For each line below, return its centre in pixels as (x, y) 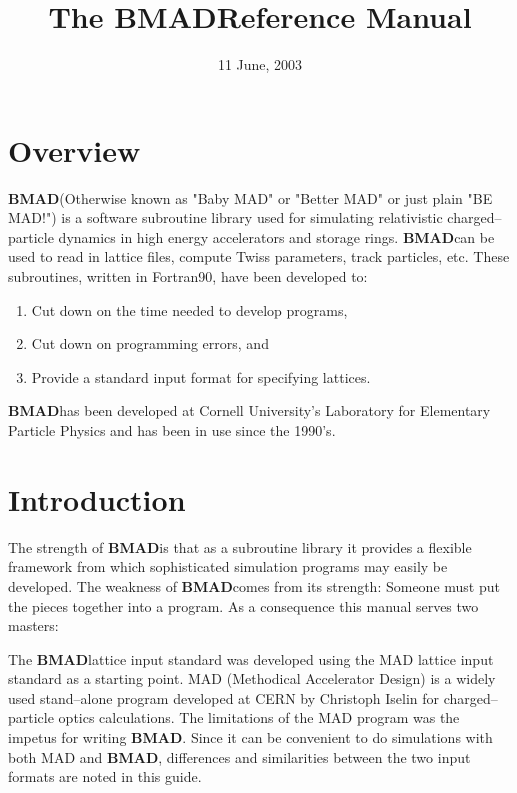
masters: (33, 625)
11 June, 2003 (260, 64)
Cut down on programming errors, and (150, 343)
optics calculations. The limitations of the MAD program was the (259, 717)
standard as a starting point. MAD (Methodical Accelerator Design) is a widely (252, 678)
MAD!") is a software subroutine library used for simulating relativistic (225, 217)
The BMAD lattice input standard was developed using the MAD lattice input (251, 658)
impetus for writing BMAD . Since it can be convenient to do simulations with (250, 737)
